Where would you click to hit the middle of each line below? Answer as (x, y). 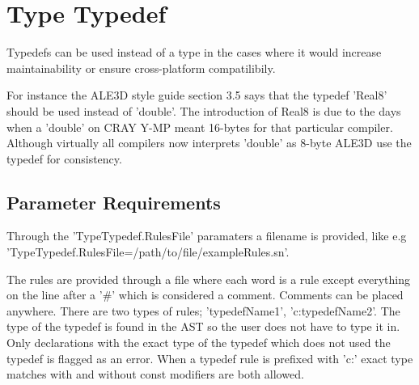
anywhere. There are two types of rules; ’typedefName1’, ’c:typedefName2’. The (203, 310)
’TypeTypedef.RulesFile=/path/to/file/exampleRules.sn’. (148, 252)
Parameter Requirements (114, 202)
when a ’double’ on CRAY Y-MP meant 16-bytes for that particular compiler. (200, 127)
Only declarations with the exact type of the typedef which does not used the (199, 343)
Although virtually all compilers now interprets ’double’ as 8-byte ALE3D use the (209, 143)
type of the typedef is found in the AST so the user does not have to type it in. (203, 326)
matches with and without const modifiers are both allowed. (155, 374)
